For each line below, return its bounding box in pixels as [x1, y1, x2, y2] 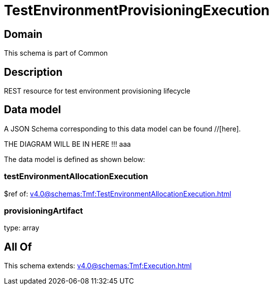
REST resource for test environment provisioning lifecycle [4, 87, 191, 96]
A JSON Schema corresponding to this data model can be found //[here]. [4, 124, 241, 133]
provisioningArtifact [4, 205, 83, 216]
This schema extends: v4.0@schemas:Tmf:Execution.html [4, 261, 192, 270]
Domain [4, 28, 43, 40]
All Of [4, 240, 32, 253]
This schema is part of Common [4, 49, 108, 58]
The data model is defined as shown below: [4, 155, 145, 163]
